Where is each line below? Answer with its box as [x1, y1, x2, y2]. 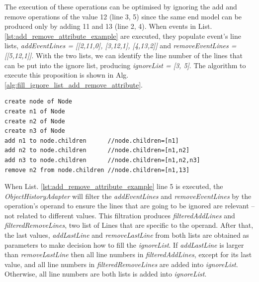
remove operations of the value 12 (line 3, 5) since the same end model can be [4, 11, 242, 21]
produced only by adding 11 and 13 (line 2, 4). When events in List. [4, 21, 212, 31]
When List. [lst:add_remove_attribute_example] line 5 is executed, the [4, 181, 223, 191]
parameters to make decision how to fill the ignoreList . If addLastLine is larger [4, 239, 244, 250]
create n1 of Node [4, 107, 65, 115]
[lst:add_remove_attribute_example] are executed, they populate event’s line [4, 30, 241, 41]
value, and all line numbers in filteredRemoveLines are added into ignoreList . [4, 259, 238, 269]
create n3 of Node [4, 127, 65, 135]
